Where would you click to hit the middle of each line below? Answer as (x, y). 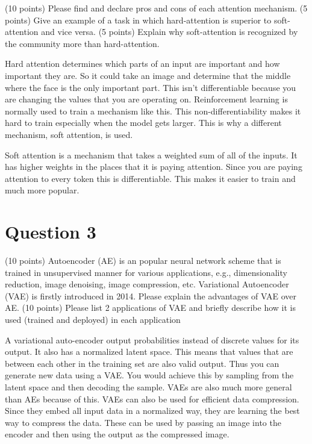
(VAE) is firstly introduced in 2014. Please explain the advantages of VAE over (151, 295)
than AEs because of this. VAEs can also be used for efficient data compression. (152, 399)
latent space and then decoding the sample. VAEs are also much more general (148, 386)
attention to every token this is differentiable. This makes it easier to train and (150, 178)
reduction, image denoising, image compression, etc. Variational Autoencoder (147, 284)
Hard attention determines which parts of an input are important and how (142, 64)
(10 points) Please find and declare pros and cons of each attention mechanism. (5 (156, 8)
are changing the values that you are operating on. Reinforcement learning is (146, 99)
